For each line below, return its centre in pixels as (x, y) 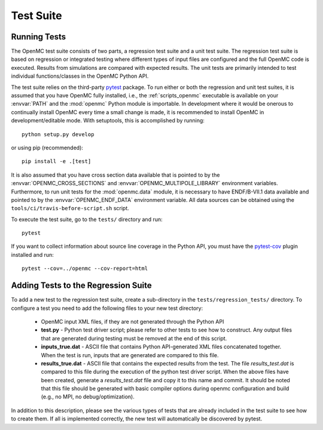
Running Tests (38, 37)
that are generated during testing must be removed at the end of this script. (134, 338)
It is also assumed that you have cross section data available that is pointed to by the (115, 175)
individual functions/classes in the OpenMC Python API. (80, 76)
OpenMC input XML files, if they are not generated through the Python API (132, 321)
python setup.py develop (58, 134)
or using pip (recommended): (47, 148)
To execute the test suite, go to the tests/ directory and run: (87, 219)
